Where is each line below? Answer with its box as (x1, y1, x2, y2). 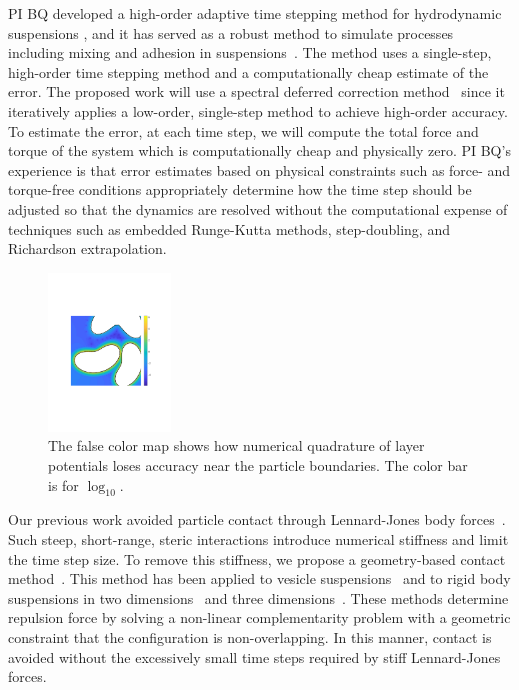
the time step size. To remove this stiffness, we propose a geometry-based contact (8, 548, 506, 569)
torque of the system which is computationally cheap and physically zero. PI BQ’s (8, 140, 511, 161)
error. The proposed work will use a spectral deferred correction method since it (8, 81, 505, 102)
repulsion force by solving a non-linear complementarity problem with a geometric (8, 607, 511, 628)
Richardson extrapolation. (8, 238, 167, 259)
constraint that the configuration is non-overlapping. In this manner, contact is (8, 627, 492, 648)
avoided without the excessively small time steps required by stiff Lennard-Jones (8, 646, 501, 667)
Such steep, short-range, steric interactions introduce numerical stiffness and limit (8, 529, 509, 550)
